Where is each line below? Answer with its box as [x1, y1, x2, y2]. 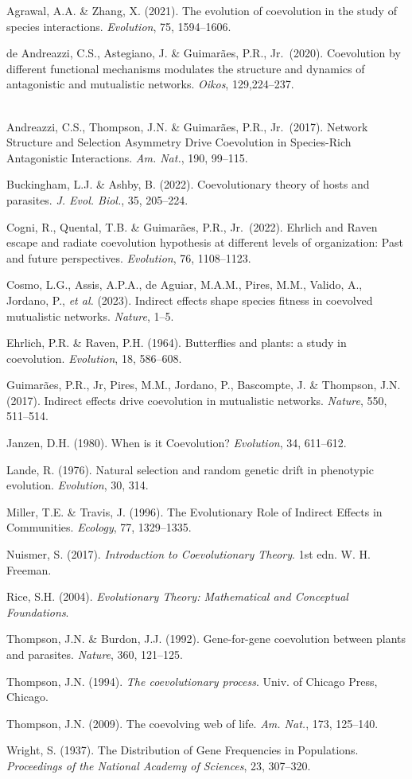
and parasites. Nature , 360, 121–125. [6, 646, 184, 662]
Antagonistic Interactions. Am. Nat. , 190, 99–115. [6, 149, 248, 166]
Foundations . [6, 603, 69, 620]
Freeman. [6, 561, 52, 578]
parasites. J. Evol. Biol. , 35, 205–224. [6, 191, 189, 208]
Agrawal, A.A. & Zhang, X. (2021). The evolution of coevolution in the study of [6, 2, 397, 18]
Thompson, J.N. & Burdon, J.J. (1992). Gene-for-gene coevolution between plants [6, 630, 406, 647]
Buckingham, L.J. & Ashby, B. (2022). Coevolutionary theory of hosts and [6, 176, 370, 193]
